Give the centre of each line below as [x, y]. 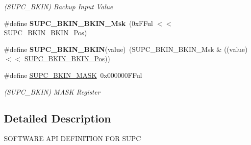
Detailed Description [58, 118]
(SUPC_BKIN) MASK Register [52, 91]
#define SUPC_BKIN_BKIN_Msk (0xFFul [78, 23]
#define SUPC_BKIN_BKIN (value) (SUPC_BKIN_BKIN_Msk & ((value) [126, 49]
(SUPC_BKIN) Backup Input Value [59, 6]
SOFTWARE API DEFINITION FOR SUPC [73, 138]
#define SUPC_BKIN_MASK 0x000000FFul [73, 75]
